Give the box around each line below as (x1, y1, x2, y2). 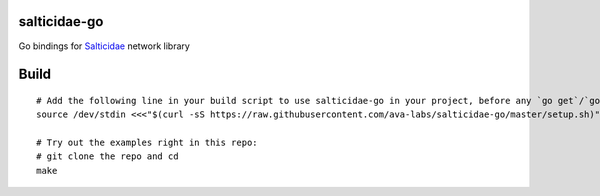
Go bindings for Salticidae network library (18, 40, 190, 52)
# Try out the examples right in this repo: (36, 137, 259, 149)
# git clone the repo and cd (36, 151, 179, 162)
